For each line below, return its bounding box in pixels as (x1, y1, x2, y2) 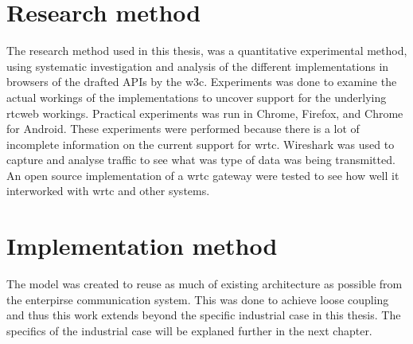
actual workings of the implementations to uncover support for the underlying (6, 88, 387, 105)
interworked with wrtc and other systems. (6, 182, 210, 199)
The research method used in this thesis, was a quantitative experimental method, (6, 42, 407, 59)
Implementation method (6, 229, 278, 262)
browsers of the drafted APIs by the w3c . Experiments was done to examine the (6, 73, 397, 90)
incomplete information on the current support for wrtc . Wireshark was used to (6, 135, 395, 152)
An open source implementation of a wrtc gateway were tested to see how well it (6, 166, 399, 183)
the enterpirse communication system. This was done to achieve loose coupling (6, 291, 389, 307)
